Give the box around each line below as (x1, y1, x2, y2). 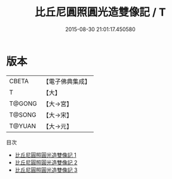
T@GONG (9, 99, 37, 108)
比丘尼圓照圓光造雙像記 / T (35, 5, 166, 19)
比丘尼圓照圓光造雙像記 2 (14, 159, 78, 166)
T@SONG (9, 110, 37, 119)
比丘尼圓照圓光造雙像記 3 (14, 166, 78, 174)
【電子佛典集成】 (42, 77, 91, 86)
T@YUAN (9, 122, 36, 130)
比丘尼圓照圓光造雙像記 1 (14, 151, 76, 159)
